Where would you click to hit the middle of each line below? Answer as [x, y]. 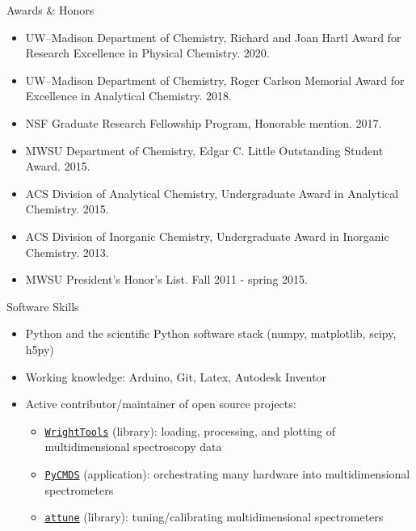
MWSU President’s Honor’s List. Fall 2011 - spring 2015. [166, 279]
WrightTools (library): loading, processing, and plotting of [190, 430]
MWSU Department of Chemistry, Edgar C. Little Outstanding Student [204, 150]
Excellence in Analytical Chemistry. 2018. [128, 96]
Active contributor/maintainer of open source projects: [161, 404]
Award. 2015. [58, 166]
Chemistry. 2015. [67, 209]
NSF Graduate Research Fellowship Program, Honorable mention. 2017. [204, 122]
